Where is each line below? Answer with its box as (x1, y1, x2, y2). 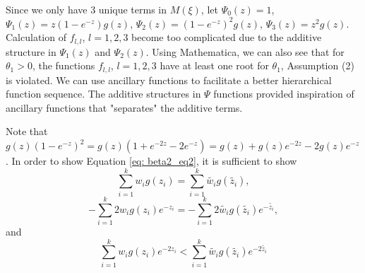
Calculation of (6, 30, 66, 45)
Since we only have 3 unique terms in (6, 2, 167, 16)
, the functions (32, 58, 95, 73)
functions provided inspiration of (213, 86, 354, 101)
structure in (6, 44, 56, 59)
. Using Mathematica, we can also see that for (145, 44, 345, 59)
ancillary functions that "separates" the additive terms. (6, 100, 243, 115)
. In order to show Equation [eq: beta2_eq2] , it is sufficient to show (6, 153, 297, 168)
